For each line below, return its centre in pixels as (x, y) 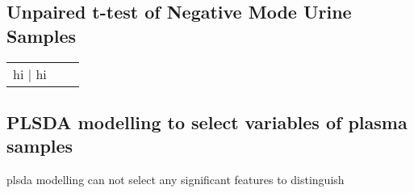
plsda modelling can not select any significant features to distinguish (176, 180)
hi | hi (30, 73)
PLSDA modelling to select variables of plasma (207, 122)
